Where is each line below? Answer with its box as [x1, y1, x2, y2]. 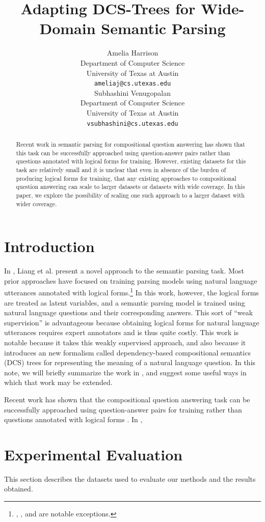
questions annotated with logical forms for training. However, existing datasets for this [16, 157, 246, 166]
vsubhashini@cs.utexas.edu [87, 120, 178, 127]
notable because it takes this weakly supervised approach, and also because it [4, 337, 246, 347]
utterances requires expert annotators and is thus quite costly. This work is [4, 327, 239, 338]
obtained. [4, 483, 33, 494]
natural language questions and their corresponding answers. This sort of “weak [4, 307, 253, 318]
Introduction [4, 236, 95, 257]
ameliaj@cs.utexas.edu [94, 80, 171, 88]
